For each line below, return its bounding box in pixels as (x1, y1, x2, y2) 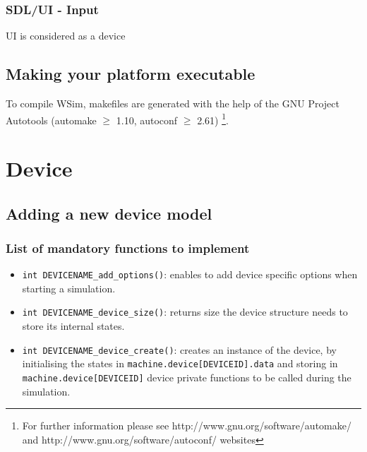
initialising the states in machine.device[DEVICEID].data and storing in (22, 356, 338, 371)
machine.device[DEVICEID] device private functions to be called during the (22, 370, 351, 385)
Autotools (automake (6, 112, 97, 127)
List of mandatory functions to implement (6, 239, 250, 256)
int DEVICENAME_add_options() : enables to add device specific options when (22, 267, 358, 282)
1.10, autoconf (116, 112, 178, 127)
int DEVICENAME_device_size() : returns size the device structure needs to (22, 304, 348, 319)
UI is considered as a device (6, 28, 126, 43)
